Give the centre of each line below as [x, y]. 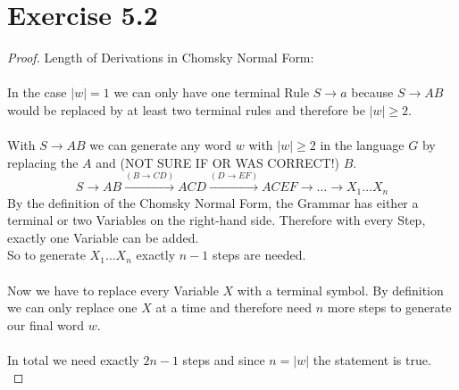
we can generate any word [161, 145]
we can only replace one [72, 307]
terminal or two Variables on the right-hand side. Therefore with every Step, [217, 220]
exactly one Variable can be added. [103, 237]
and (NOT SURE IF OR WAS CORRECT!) [218, 162]
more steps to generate [389, 307]
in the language [362, 145]
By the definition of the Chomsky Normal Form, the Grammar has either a [213, 202]
